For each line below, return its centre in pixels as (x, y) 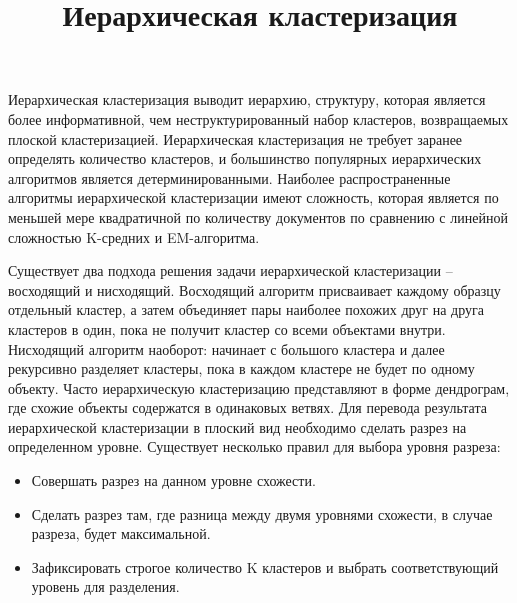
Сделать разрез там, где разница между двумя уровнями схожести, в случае (262, 513)
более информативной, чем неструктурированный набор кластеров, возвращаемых (258, 118)
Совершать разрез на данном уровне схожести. (173, 480)
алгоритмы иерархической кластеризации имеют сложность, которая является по (253, 197)
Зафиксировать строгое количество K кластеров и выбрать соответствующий (265, 566)
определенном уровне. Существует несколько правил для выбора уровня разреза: (254, 446)
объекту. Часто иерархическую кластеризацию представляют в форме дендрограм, (259, 387)
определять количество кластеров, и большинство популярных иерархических (245, 158)
